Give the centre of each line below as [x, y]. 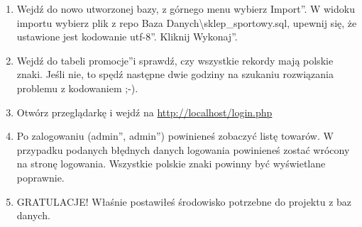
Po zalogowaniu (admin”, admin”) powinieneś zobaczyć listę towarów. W [175, 136]
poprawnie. [40, 177]
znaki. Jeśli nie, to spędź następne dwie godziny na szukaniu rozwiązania [175, 74]
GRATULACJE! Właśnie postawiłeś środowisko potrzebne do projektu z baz [184, 201]
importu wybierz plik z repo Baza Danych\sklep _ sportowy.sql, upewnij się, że [187, 22]
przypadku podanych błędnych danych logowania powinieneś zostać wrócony [183, 149]
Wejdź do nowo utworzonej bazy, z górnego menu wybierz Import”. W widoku [186, 9]
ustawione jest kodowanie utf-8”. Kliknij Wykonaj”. [127, 37]
